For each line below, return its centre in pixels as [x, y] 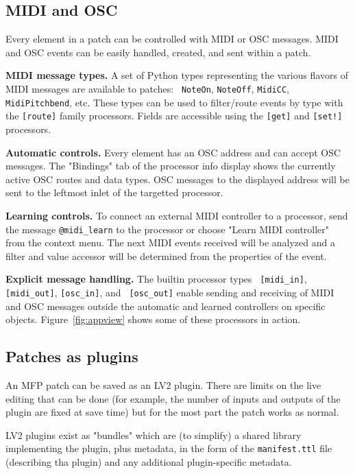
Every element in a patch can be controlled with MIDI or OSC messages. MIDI [172, 39]
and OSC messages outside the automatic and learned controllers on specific [166, 306]
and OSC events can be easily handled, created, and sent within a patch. [158, 52]
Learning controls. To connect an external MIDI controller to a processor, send [177, 215]
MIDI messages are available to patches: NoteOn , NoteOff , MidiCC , [147, 88]
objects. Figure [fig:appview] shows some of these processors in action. [153, 319]
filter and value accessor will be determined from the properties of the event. [166, 256]
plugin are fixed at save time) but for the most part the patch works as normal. [172, 412]
